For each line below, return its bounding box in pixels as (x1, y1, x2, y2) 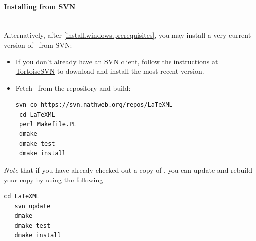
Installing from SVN (4, 1, 76, 11)
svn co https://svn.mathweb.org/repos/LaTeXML (15, 101, 172, 109)
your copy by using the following (4, 174, 103, 184)
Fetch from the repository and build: (15, 82, 131, 93)
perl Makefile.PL (19, 120, 77, 128)
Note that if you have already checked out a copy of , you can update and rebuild (4, 164, 252, 175)
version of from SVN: (4, 39, 72, 50)
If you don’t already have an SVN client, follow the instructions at (15, 56, 218, 66)
